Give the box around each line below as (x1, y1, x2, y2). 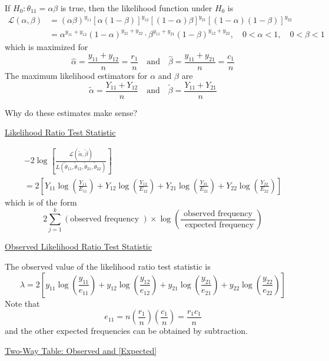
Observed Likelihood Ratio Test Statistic (5, 240, 152, 253)
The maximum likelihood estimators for (5, 69, 148, 82)
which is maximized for (5, 40, 88, 52)
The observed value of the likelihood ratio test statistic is (5, 260, 211, 272)
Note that (5, 297, 40, 309)
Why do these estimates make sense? (5, 106, 138, 118)
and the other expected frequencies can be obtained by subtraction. (5, 324, 248, 337)
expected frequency (185, 220, 254, 229)
